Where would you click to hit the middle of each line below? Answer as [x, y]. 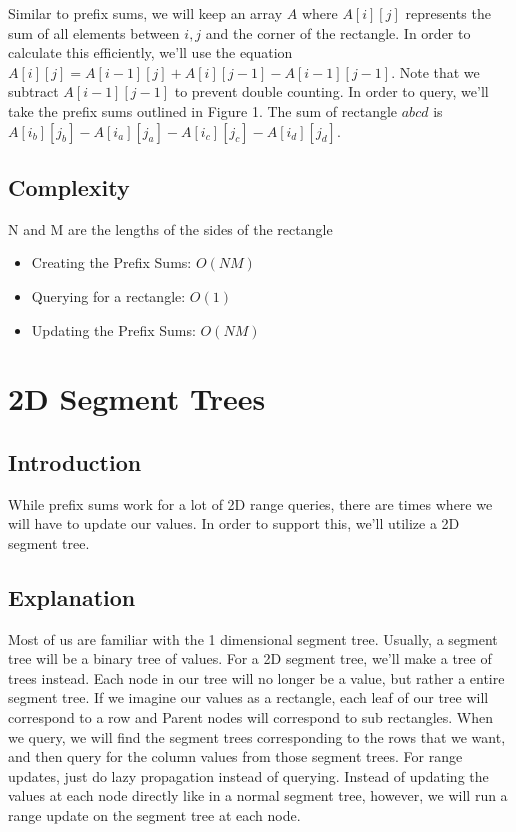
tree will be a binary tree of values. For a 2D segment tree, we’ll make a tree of [250, 658]
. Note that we [435, 71]
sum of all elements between [94, 32]
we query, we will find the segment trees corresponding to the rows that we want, [257, 736]
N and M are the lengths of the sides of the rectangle [170, 228]
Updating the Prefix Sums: [113, 329]
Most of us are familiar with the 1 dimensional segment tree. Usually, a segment [253, 638]
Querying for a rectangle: [108, 295]
